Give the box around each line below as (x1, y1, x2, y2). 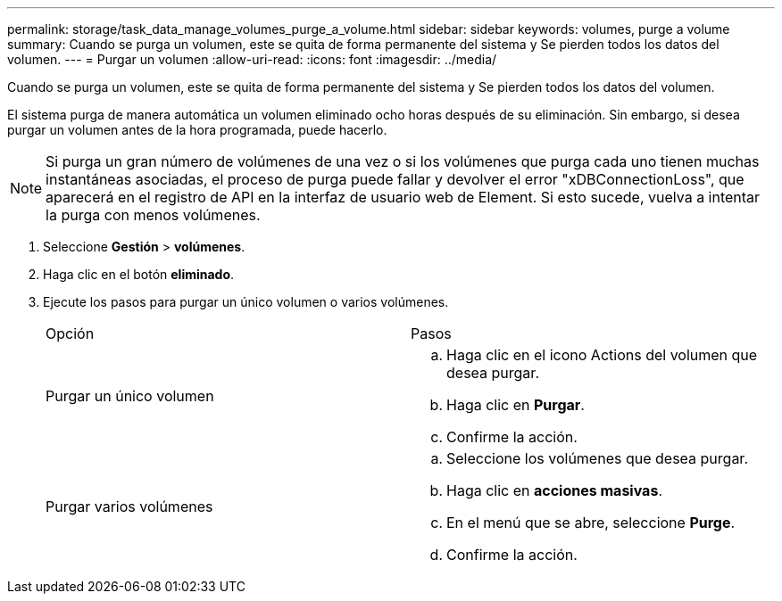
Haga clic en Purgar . (446, 396, 585, 414)
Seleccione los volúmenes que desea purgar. (446, 449, 748, 467)
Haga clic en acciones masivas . (446, 482, 662, 499)
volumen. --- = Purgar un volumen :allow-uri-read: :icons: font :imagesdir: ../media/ (7, 52, 497, 67)
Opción (46, 325, 95, 342)
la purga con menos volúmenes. (46, 206, 261, 224)
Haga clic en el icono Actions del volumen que (446, 346, 758, 364)
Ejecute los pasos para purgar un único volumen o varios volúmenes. (43, 294, 449, 309)
